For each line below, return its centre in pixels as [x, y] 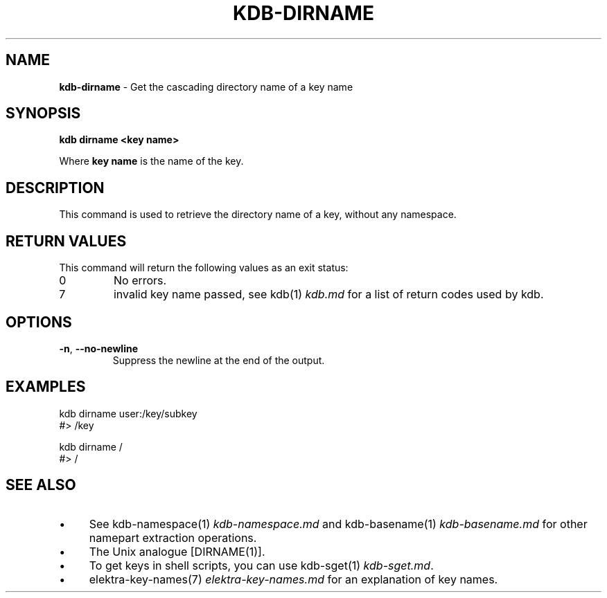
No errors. [140, 281]
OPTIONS [39, 322]
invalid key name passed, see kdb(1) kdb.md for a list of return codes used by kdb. [328, 295]
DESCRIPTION [55, 188]
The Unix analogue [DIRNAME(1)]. [177, 551]
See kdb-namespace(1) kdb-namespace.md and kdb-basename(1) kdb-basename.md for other [338, 524]
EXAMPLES [46, 387]
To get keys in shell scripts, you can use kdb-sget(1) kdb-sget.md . [261, 565]
